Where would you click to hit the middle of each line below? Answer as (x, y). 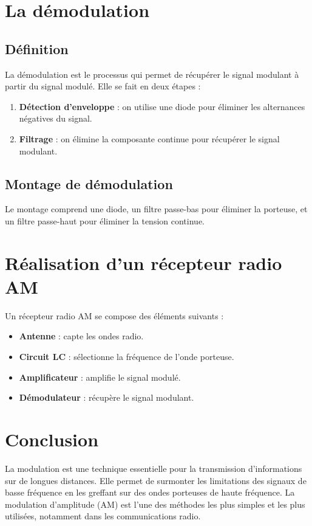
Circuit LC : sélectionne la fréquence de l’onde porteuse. (127, 357)
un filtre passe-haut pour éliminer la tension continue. (105, 220)
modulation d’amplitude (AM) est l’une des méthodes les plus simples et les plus (155, 504)
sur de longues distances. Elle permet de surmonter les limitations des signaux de (156, 480)
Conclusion (52, 439)
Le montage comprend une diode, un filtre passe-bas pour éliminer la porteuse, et (156, 209)
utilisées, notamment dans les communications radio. (103, 516)
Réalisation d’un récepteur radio (144, 262)
